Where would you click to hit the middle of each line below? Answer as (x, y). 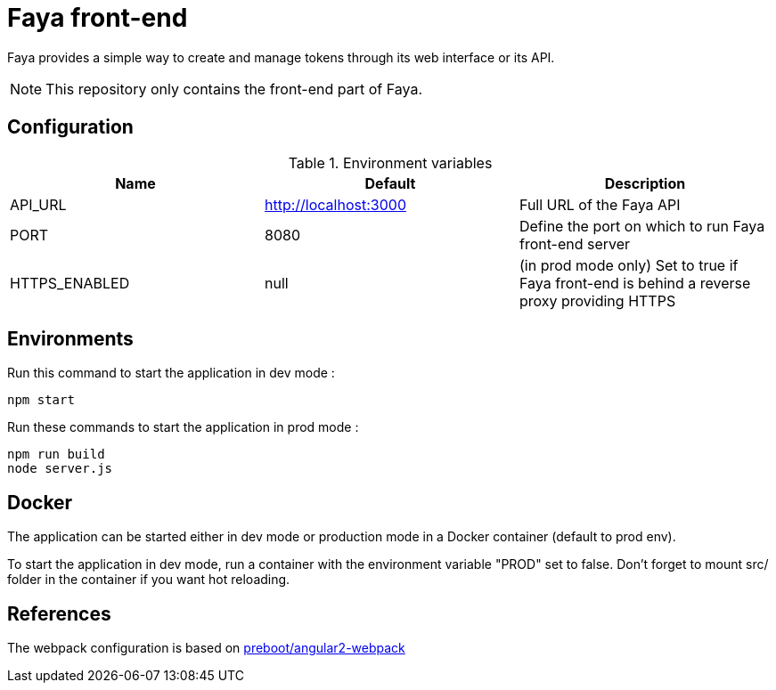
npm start (41, 400)
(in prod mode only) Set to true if (629, 265)
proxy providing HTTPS (597, 300)
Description (645, 183)
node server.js (60, 469)
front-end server (575, 244)
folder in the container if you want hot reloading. (149, 580)
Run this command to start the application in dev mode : (171, 373)
